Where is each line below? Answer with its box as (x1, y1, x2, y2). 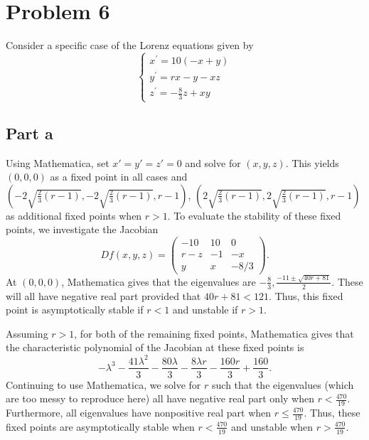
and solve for (185, 155, 241, 170)
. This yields (285, 155, 339, 170)
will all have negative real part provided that (6, 288, 201, 303)
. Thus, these (304, 405, 360, 419)
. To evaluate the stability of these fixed (167, 208, 341, 222)
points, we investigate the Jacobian (6, 222, 159, 237)
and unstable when (230, 419, 314, 434)
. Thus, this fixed (269, 288, 343, 303)
